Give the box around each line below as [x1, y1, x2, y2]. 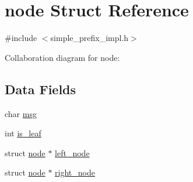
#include [5, 32, 37, 44]
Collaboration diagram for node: [5, 51, 120, 63]
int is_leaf [5, 127, 41, 139]
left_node [55, 146, 90, 159]
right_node [55, 166, 95, 178]
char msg [5, 107, 37, 119]
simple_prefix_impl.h [50, 32, 129, 44]
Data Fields [5, 80, 76, 98]
